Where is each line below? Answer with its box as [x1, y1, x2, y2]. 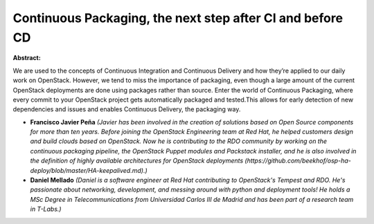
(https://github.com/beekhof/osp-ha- [244, 156, 351, 165]
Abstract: [12, 54, 41, 62]
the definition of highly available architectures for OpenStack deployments [30, 156, 244, 165]
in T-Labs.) [30, 205, 62, 214]
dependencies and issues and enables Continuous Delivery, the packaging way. [12, 105, 241, 113]
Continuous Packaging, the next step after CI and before [12, 10, 343, 26]
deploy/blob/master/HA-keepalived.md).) [30, 166, 148, 174]
